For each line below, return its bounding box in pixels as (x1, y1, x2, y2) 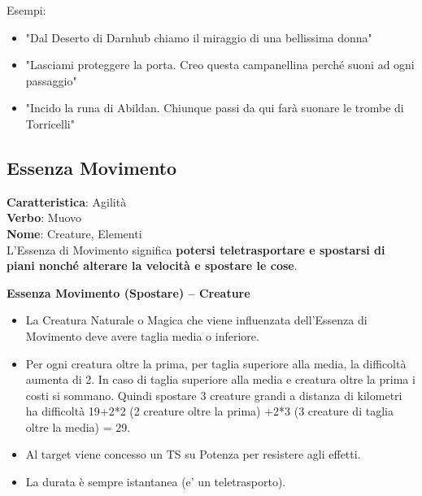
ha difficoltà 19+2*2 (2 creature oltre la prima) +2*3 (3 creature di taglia (25, 402, 394, 420)
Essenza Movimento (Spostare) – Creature (7, 284, 250, 301)
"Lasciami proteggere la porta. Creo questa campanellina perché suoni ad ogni (25, 56, 415, 73)
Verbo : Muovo (7, 209, 82, 226)
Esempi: (7, 2, 46, 18)
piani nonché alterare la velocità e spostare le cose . (7, 257, 298, 274)
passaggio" (25, 72, 77, 89)
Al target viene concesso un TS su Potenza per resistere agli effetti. (25, 446, 361, 463)
